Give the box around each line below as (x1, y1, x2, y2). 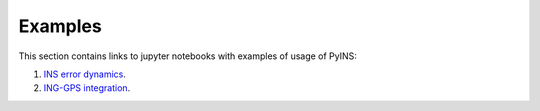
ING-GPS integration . (43, 82, 131, 94)
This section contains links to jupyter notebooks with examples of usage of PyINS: (18, 50, 357, 62)
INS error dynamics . (43, 68, 127, 80)
